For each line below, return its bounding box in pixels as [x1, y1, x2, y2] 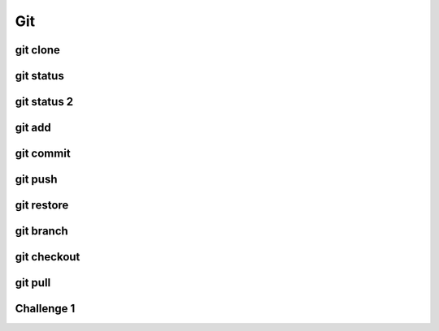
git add [15, 121, 52, 135]
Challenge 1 [15, 302, 76, 316]
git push [15, 173, 58, 187]
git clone [15, 43, 61, 57]
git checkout [15, 250, 80, 264]
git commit [15, 147, 71, 161]
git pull [15, 276, 51, 290]
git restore [15, 199, 69, 213]
